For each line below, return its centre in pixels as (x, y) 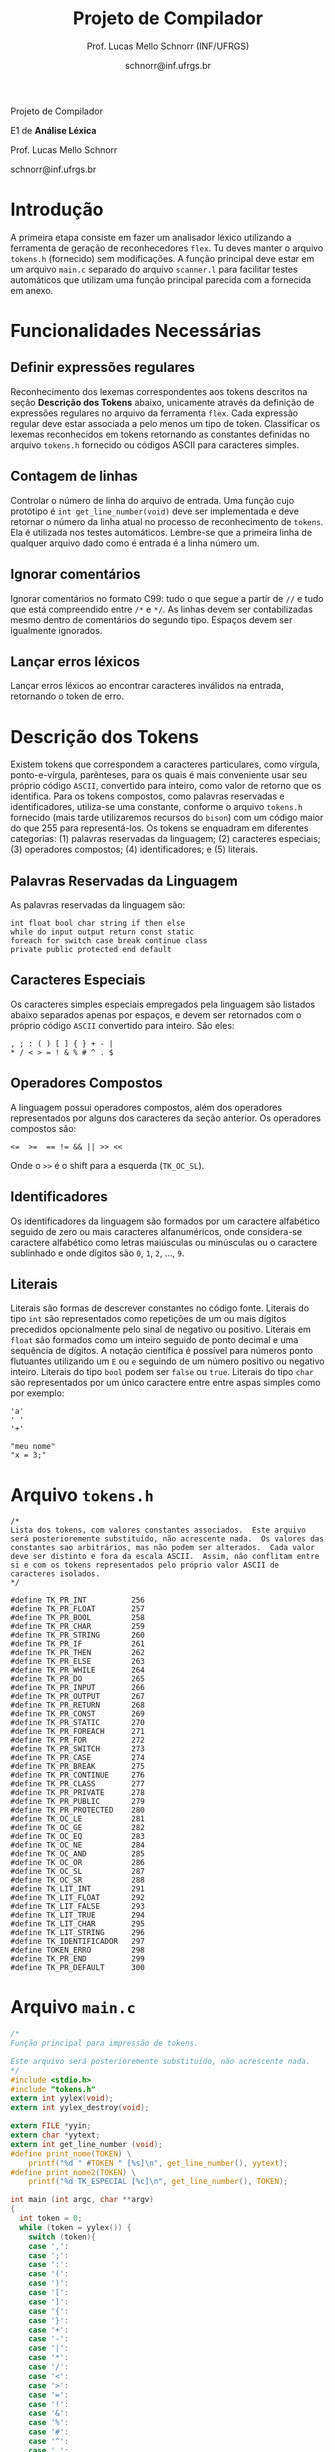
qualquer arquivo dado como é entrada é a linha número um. (135, 543)
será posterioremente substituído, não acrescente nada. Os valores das (167, 1539)
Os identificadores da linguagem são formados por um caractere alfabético (165, 1221)
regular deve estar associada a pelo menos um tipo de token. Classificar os (165, 423)
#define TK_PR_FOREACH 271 (77, 1732)
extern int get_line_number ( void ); (86, 2144)
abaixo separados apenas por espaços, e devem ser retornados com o (156, 1014)
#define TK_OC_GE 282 (77, 1828)
